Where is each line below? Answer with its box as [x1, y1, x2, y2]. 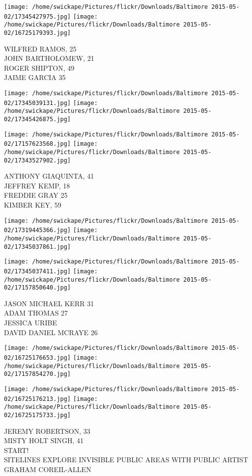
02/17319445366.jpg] [4, 227, 71, 234]
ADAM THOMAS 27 [4, 308, 68, 318]
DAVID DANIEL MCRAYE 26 [4, 327, 98, 337]
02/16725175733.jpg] [4, 411, 71, 419]
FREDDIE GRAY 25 [4, 190, 68, 200]
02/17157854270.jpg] [4, 370, 71, 378]
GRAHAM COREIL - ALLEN [4, 464, 91, 474]
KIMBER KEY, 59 [4, 200, 61, 210]
